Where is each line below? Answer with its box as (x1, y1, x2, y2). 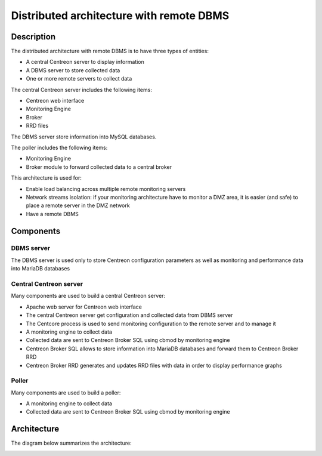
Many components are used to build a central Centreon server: (11, 292, 166, 300)
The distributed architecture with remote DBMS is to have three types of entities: (11, 48, 209, 55)
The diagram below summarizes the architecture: (11, 439, 132, 447)
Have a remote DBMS (26, 210, 79, 217)
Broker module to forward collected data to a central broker (26, 163, 172, 170)
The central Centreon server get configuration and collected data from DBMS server (26, 312, 233, 319)
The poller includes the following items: (11, 144, 108, 151)
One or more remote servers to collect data (26, 75, 132, 82)
